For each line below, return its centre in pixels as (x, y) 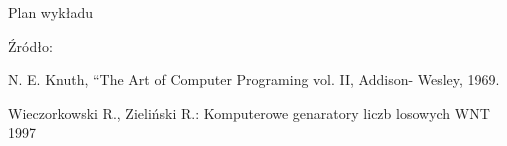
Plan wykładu (51, 12)
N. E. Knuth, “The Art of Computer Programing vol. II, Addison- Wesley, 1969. (254, 79)
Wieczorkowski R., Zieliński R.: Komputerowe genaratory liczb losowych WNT (249, 112)
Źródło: (30, 45)
